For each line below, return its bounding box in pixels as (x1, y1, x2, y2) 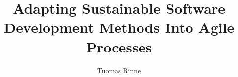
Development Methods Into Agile (3, 17, 235, 37)
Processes (86, 36, 152, 56)
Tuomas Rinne (97, 65, 141, 75)
